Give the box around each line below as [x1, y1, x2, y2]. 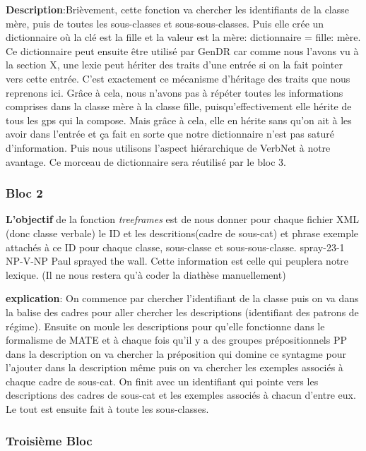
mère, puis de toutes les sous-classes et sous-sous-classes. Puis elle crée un [6, 16, 324, 30]
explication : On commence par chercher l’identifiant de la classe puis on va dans [6, 291, 359, 306]
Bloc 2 [6, 184, 43, 202]
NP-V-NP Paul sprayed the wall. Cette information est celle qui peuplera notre [6, 253, 349, 268]
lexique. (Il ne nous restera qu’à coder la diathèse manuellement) [6, 267, 286, 282]
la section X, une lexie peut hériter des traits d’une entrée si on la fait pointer [6, 57, 343, 72]
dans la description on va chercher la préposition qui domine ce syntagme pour [6, 346, 346, 361]
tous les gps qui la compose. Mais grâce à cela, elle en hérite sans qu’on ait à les [6, 112, 352, 127]
